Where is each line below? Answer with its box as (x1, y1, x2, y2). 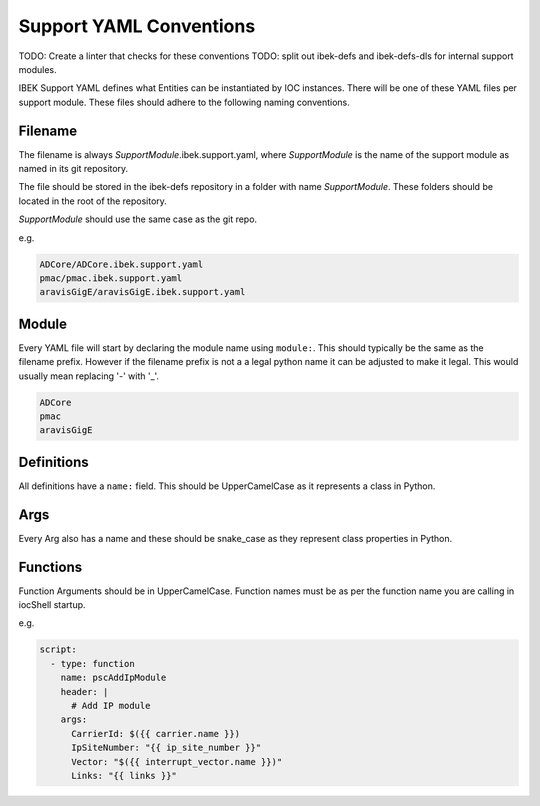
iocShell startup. (18, 599, 86, 611)
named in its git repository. (18, 163, 129, 175)
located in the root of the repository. (18, 195, 167, 207)
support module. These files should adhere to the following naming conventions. (18, 96, 350, 108)
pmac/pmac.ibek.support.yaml (39, 272, 183, 284)
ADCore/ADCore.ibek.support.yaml (39, 258, 204, 270)
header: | (60, 686, 109, 697)
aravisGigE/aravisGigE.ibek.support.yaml (39, 286, 246, 298)
